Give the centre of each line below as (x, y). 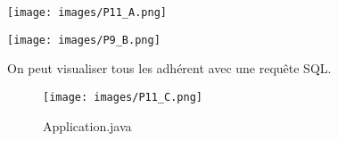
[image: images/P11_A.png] (87, 12)
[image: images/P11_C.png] (123, 97)
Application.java (87, 125)
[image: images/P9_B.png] (84, 40)
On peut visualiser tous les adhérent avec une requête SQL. (169, 68)
